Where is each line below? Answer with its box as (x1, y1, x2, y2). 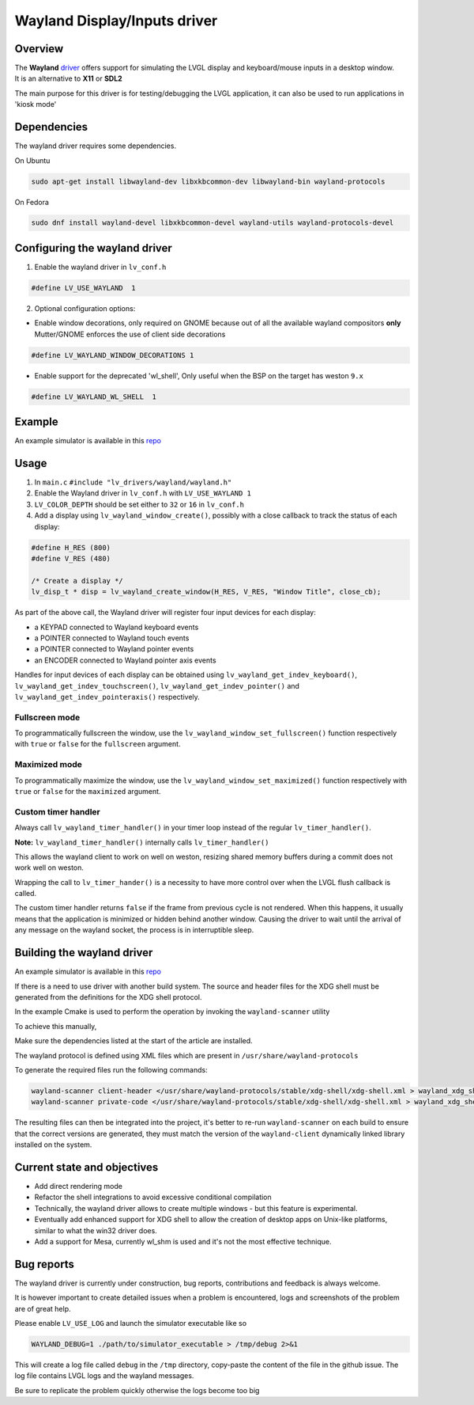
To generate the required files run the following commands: (14, 1065, 209, 1074)
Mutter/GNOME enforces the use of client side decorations (34, 329, 226, 339)
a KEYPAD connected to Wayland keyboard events (34, 622, 199, 632)
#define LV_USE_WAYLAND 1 (31, 283, 136, 292)
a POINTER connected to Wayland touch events (34, 633, 190, 643)
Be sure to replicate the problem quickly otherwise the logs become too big (14, 1385, 260, 1395)
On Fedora (14, 197, 49, 207)
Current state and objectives (14, 1160, 159, 1174)
